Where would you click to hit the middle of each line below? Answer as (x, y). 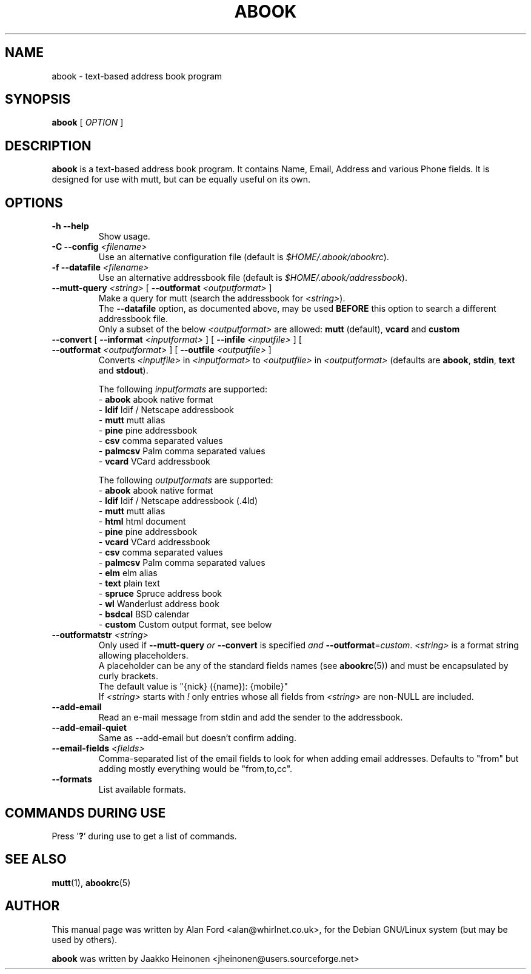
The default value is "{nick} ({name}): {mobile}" (193, 687)
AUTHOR (32, 906)
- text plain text (129, 583)
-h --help (70, 226)
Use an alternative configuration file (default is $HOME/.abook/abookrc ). (244, 257)
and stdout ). (123, 371)
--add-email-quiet (89, 728)
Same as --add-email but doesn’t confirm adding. (197, 738)
